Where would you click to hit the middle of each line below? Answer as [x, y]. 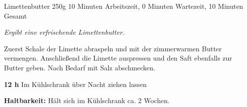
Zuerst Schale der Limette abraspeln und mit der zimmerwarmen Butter [113, 48]
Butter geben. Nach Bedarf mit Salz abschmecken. [80, 67]
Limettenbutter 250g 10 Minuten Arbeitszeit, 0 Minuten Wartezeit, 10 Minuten [124, 6]
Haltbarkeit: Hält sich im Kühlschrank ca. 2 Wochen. [87, 100]
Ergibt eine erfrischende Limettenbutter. [64, 32]
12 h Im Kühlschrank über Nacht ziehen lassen [76, 84]
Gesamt [15, 15]
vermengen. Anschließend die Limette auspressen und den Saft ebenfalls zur [118, 58]
